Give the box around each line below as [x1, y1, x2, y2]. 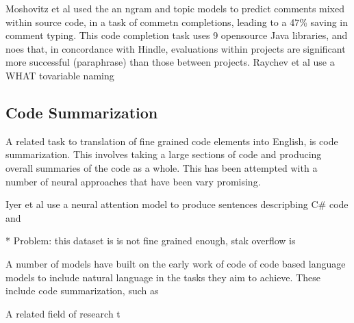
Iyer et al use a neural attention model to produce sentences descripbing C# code [5, 197, 349, 211]
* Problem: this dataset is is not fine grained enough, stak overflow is [5, 233, 296, 248]
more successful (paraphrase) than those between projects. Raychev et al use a [5, 55, 335, 69]
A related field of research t [5, 306, 121, 320]
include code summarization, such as [5, 283, 159, 298]
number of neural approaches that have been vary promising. [5, 174, 261, 188]
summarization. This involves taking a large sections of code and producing [5, 147, 322, 161]
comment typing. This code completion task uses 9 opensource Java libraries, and [5, 28, 348, 42]
